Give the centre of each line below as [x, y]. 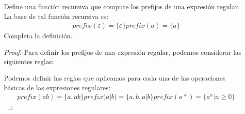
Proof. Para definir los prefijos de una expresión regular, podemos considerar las [123, 52]
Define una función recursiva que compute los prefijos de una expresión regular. [122, 6]
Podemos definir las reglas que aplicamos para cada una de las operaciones [115, 78]
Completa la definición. [38, 36]
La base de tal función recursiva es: [56, 16]
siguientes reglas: [29, 61]
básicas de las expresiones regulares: [57, 87]
